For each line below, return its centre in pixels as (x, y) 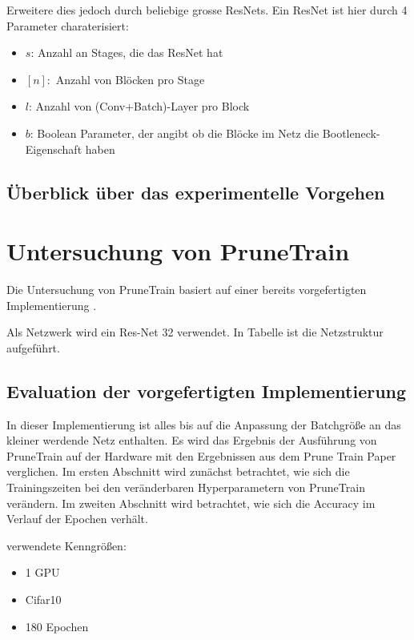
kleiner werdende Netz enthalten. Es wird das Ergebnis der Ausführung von (192, 440)
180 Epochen (57, 626)
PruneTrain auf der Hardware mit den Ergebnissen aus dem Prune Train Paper (201, 455)
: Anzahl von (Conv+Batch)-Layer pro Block (139, 106)
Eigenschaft (54, 149)
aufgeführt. (33, 347)
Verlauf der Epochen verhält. (77, 519)
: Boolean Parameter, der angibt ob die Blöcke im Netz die (175, 133)
